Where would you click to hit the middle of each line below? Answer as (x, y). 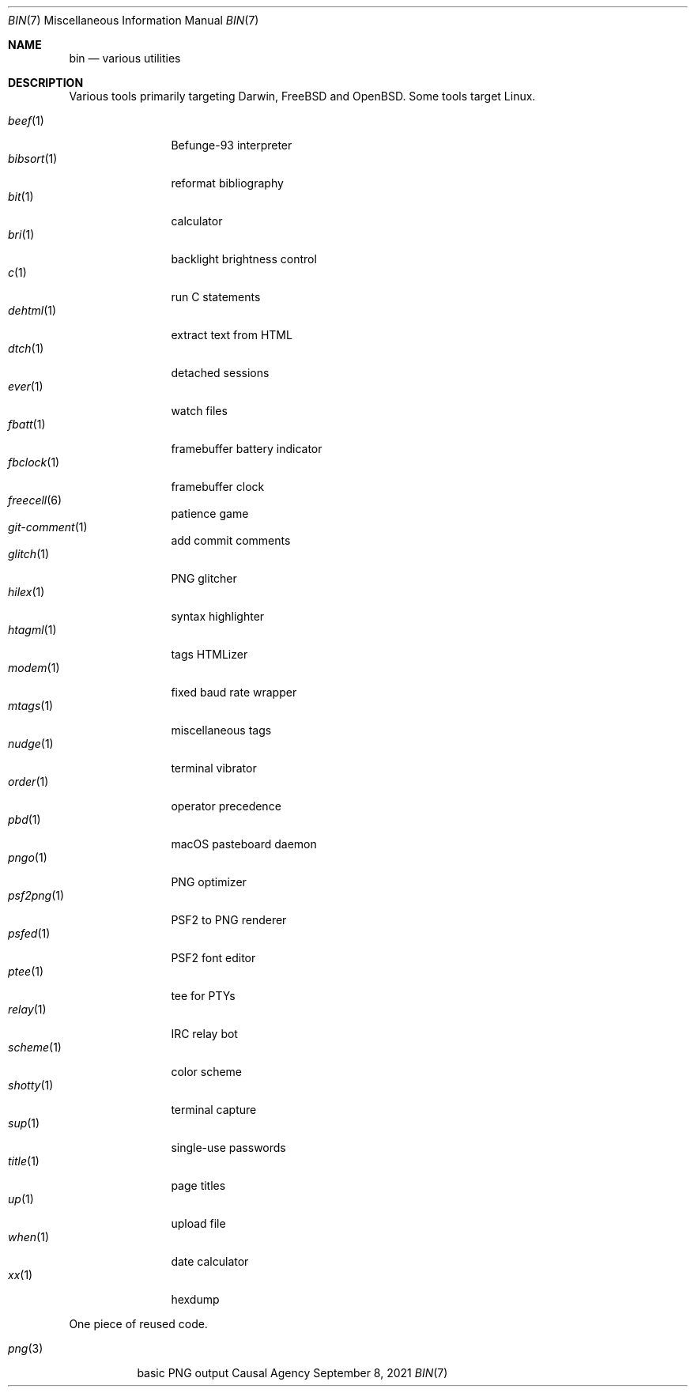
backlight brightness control (244, 259)
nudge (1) (31, 744)
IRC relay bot (204, 1034)
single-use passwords (228, 1148)
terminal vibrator (214, 768)
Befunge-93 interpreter (232, 145)
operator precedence (226, 806)
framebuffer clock (218, 487)
